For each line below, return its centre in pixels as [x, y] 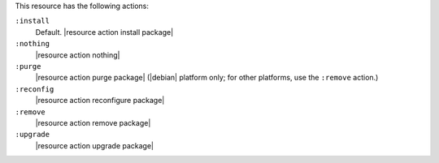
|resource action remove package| [93, 122]
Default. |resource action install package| [104, 32]
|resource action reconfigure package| [100, 101]
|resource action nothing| [78, 55]
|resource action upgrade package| [95, 145]
